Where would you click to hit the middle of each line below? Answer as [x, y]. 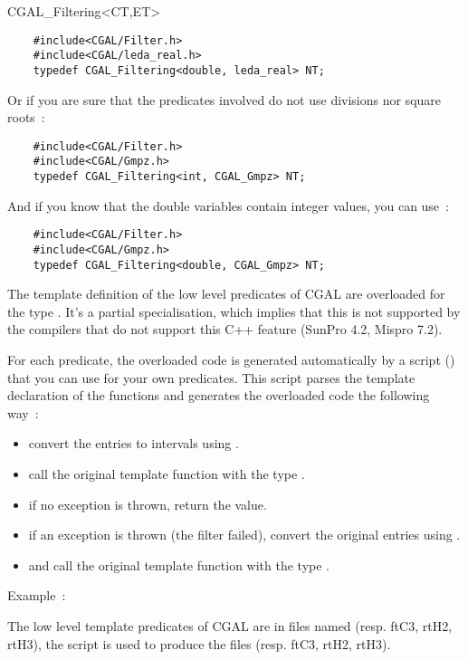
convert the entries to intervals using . [134, 443]
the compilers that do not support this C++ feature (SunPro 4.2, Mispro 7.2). [225, 329]
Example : [37, 595]
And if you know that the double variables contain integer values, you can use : [228, 205]
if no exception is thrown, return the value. [148, 504]
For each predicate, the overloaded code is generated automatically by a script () [231, 360]
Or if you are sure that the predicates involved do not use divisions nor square [224, 99]
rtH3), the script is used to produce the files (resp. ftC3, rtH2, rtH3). [199, 643]
